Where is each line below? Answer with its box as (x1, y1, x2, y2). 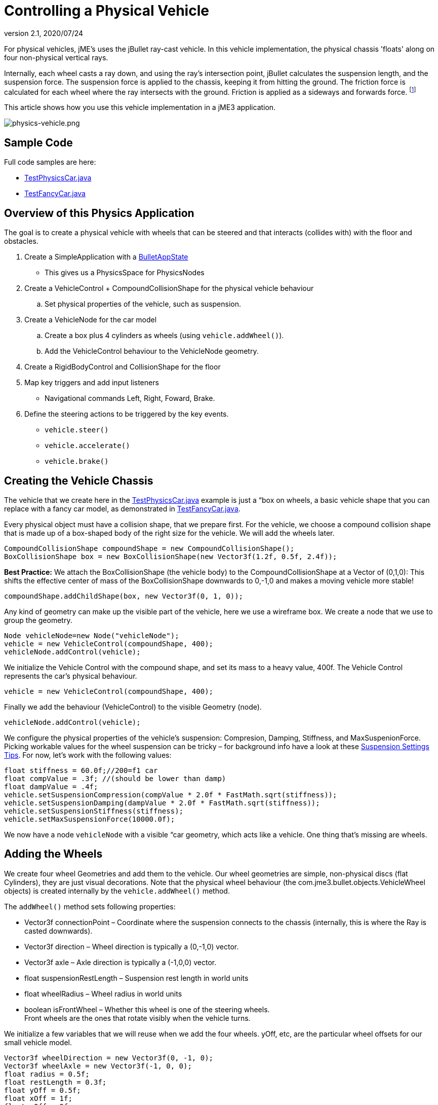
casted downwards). (24, 926, 93, 935)
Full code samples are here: (4, 158, 96, 167)
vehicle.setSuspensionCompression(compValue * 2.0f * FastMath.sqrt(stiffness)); (4, 790, 337, 799)
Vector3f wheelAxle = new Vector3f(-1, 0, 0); (4, 1061, 192, 1070)
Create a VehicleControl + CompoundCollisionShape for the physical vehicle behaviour (24, 284, 314, 293)
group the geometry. (4, 615, 72, 624)
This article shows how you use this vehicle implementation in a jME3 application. (4, 103, 276, 112)
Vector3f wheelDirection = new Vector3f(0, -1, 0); (4, 1053, 214, 1062)
